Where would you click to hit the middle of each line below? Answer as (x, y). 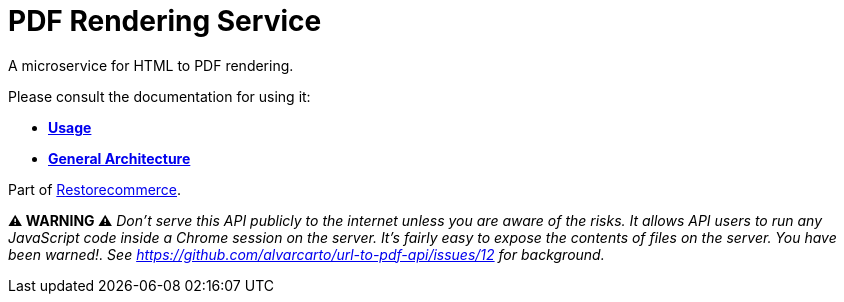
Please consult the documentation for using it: (159, 96)
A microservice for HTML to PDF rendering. (151, 65)
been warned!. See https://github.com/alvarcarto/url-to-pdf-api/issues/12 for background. (306, 254)
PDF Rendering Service (165, 21)
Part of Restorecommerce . (95, 189)
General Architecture (119, 158)
